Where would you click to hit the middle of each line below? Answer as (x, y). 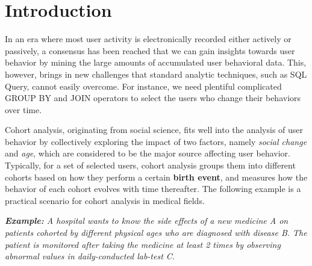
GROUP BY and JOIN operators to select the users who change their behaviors (153, 98)
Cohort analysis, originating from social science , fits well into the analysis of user (154, 130)
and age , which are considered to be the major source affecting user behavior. (148, 153)
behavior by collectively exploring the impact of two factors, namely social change (156, 141)
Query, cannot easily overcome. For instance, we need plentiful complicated (143, 86)
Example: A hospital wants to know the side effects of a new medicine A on (147, 221)
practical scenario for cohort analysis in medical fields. (105, 200)
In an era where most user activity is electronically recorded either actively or (148, 39)
